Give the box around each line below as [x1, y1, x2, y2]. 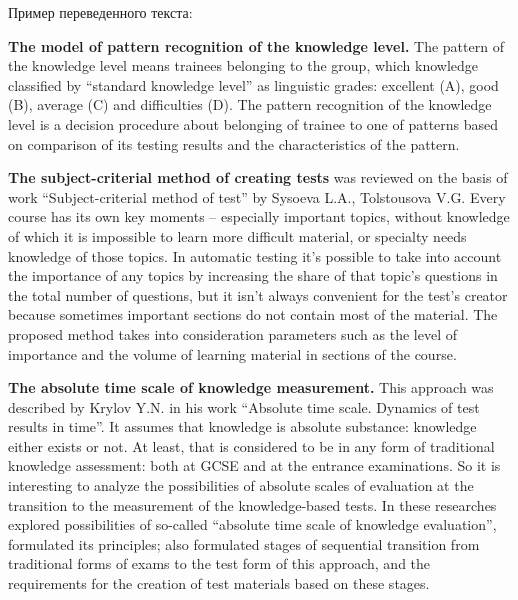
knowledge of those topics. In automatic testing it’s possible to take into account [8, 245, 502, 266]
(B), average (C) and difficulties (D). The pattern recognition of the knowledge [8, 94, 492, 115]
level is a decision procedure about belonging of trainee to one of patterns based [8, 113, 499, 134]
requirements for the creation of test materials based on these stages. [8, 573, 430, 594]
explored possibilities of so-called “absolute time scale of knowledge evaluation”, [8, 514, 497, 535]
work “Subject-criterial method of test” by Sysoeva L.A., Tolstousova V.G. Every [8, 186, 506, 207]
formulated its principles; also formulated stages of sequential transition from [8, 533, 480, 554]
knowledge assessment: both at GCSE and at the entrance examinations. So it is [8, 455, 501, 476]
